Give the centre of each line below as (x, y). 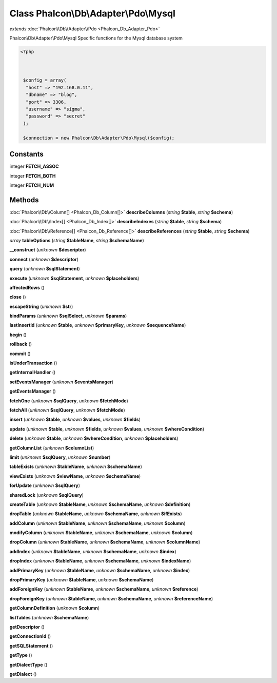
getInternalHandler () (33, 373)
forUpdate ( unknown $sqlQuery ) (45, 485)
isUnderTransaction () (33, 363)
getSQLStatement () (31, 646)
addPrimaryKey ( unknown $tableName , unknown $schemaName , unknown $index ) (100, 570)
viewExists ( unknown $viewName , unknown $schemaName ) (75, 476)
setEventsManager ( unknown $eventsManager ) (62, 382)
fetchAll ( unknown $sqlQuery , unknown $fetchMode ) (67, 410)
